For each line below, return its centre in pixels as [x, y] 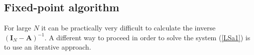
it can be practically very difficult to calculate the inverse [128, 28]
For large [18, 28]
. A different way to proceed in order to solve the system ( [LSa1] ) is [147, 37]
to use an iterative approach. [48, 47]
